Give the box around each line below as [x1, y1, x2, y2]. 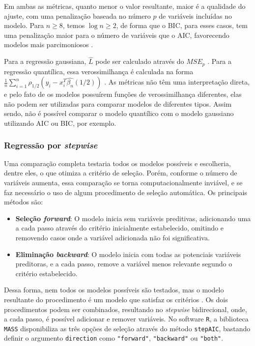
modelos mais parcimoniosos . [4, 39, 93, 50]
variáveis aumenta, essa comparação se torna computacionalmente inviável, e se [4, 177, 243, 188]
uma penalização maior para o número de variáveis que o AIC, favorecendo [4, 29, 229, 40]
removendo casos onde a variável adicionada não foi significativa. [15, 232, 210, 242]
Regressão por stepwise [4, 139, 98, 151]
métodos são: [4, 197, 43, 207]
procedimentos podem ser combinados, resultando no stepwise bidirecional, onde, [4, 304, 247, 314]
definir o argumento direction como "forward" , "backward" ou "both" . [4, 333, 224, 343]
